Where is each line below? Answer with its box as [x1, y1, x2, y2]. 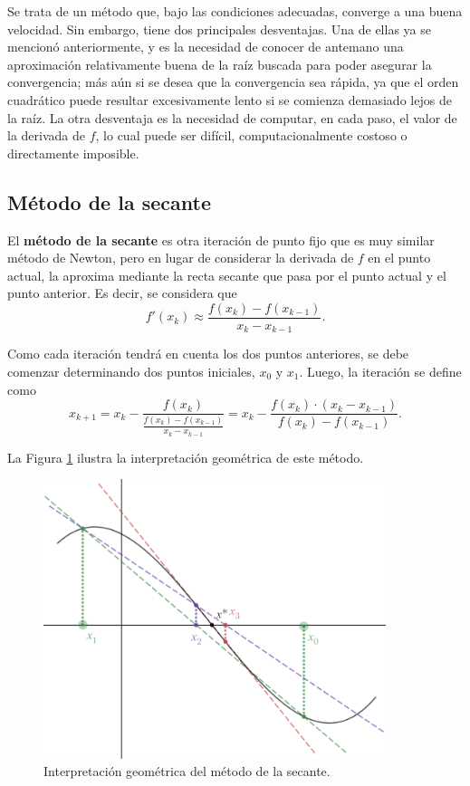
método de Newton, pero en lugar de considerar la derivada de [7, 248, 354, 267]
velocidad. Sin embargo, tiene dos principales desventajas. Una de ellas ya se [7, 19, 431, 38]
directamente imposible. [7, 143, 139, 162]
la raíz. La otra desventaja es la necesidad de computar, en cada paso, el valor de [7, 108, 457, 127]
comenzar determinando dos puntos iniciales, [7, 362, 255, 381]
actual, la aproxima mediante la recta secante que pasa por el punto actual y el [7, 265, 446, 284]
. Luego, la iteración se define [299, 362, 462, 381]
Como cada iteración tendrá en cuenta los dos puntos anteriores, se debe [7, 344, 409, 363]
